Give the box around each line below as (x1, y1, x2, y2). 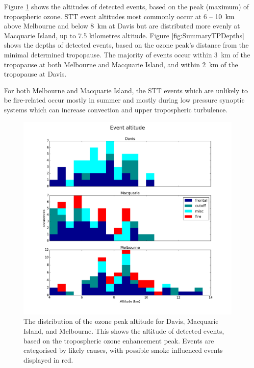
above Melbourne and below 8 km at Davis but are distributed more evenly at (4, 21, 240, 31)
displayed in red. (24, 354, 73, 365)
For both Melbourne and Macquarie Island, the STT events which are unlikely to (4, 85, 248, 95)
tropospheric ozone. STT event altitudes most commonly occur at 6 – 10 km (4, 11, 235, 21)
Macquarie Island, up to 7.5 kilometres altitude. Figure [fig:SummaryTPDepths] (4, 30, 244, 40)
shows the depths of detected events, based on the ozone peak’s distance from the (4, 40, 249, 50)
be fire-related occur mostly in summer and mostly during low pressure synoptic (4, 95, 245, 105)
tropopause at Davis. (4, 69, 67, 79)
